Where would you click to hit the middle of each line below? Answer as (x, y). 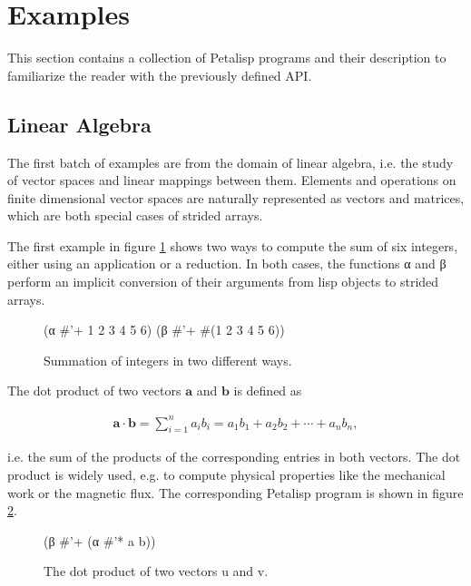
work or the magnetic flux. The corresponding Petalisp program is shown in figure (235, 492)
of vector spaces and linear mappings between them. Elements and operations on (232, 180)
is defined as (268, 391)
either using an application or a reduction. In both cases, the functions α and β (227, 264)
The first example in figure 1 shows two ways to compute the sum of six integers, (233, 245)
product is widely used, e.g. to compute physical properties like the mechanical (226, 474)
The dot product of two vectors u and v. (156, 571)
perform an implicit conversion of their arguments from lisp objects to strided (223, 282)
